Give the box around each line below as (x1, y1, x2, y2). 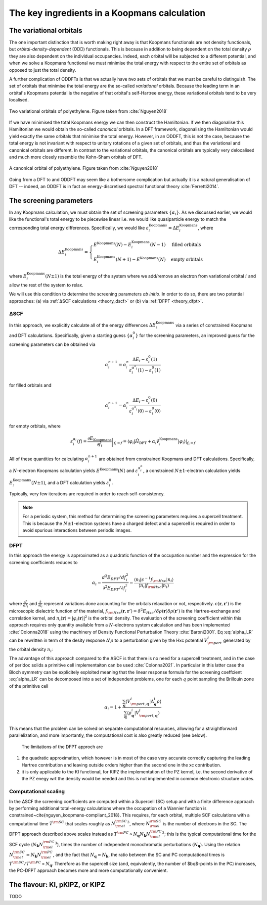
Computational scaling (9, 788, 65, 795)
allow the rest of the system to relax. (9, 282, 84, 288)
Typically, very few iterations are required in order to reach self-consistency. (9, 490, 165, 497)
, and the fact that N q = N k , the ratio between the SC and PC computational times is (52, 852, 225, 859)
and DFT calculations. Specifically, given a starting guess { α (9, 333, 133, 338)
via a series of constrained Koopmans (176, 322, 253, 328)
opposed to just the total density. (9, 67, 76, 73)
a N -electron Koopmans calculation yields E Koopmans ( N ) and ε (9, 467, 138, 474)
